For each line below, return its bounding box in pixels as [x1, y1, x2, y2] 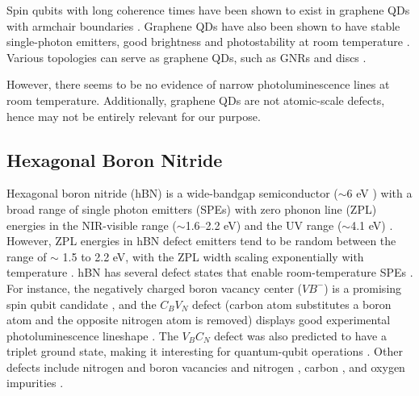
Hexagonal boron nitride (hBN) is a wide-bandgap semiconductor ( [6, 185, 338, 202]
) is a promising [324, 279, 402, 296]
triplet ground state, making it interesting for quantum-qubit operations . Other [6, 343, 403, 360]
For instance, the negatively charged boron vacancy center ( [6, 279, 302, 296]
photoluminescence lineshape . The [6, 327, 178, 344]
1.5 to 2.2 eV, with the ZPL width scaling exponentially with [62, 248, 364, 265]
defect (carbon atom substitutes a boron [192, 295, 392, 312]
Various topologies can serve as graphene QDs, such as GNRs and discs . [6, 48, 367, 65]
